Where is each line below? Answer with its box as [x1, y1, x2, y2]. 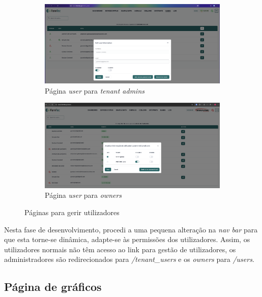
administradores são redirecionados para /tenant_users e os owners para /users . [4, 254, 254, 264]
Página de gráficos [4, 279, 102, 294]
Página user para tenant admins [45, 85, 144, 96]
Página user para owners [45, 190, 122, 200]
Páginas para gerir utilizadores [24, 207, 120, 218]
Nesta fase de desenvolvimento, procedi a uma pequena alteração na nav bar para [4, 224, 258, 234]
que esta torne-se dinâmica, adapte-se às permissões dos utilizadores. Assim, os [4, 234, 250, 245]
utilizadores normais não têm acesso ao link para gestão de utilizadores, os [4, 244, 236, 254]
